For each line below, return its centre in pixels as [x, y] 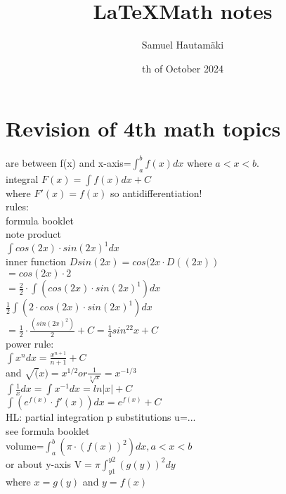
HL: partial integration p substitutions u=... [101, 417]
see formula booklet [48, 430]
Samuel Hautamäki [183, 45]
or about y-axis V [44, 463]
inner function [36, 261]
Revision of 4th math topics [143, 128]
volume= [25, 446]
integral [22, 178]
